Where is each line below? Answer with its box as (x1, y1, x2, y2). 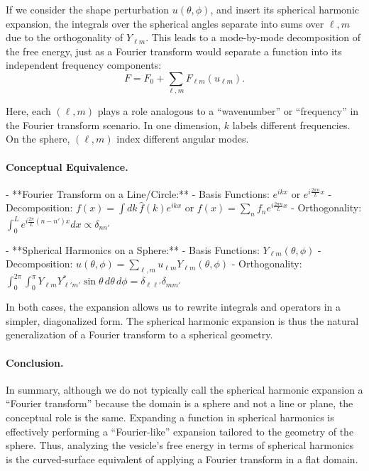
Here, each (6, 104, 51, 118)
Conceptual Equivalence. (6, 159, 128, 174)
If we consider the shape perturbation (6, 2, 170, 16)
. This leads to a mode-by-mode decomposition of (145, 30, 360, 45)
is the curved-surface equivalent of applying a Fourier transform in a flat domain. (6, 451, 358, 466)
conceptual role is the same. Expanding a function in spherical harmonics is (6, 410, 334, 425)
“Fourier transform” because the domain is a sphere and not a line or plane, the (6, 396, 353, 411)
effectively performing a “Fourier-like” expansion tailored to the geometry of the (6, 423, 354, 438)
